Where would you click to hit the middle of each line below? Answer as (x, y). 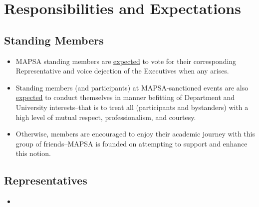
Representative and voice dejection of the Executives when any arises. (122, 71)
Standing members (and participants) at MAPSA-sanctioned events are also (132, 87)
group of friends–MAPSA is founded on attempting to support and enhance (131, 143)
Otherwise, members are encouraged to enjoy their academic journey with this (135, 134)
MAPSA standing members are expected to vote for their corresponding (126, 61)
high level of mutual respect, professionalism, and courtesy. (106, 117)
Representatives (46, 180)
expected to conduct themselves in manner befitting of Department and (125, 97)
